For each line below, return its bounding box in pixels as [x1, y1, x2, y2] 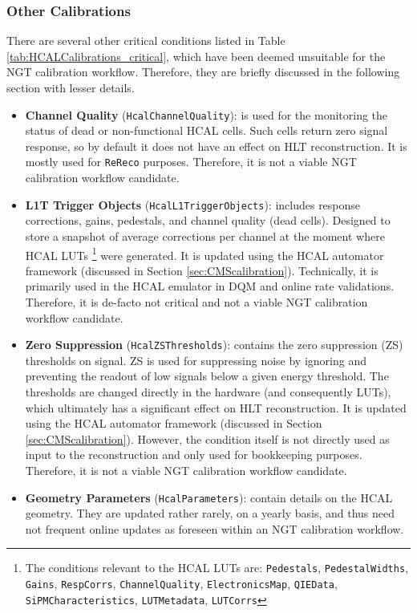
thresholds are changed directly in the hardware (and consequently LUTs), [25, 384, 391, 400]
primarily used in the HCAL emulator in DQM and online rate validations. [25, 278, 395, 294]
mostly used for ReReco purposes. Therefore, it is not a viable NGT [25, 153, 357, 170]
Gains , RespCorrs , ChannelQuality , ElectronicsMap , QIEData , [25, 575, 338, 592]
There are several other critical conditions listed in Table [6, 32, 285, 49]
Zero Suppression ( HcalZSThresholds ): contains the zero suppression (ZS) [25, 336, 403, 353]
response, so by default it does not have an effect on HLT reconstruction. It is [25, 137, 407, 154]
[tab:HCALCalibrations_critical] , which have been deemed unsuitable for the [6, 47, 386, 64]
